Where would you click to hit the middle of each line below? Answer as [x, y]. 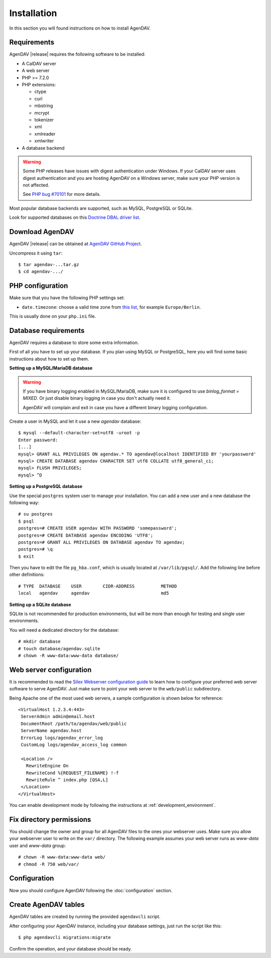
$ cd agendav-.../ [41, 272]
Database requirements [47, 331]
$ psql [26, 521]
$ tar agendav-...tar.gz [49, 264]
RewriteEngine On [47, 766]
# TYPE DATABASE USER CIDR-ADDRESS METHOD [98, 586]
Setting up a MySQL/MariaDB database [51, 368]
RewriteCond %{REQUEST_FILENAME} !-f [72, 773]
